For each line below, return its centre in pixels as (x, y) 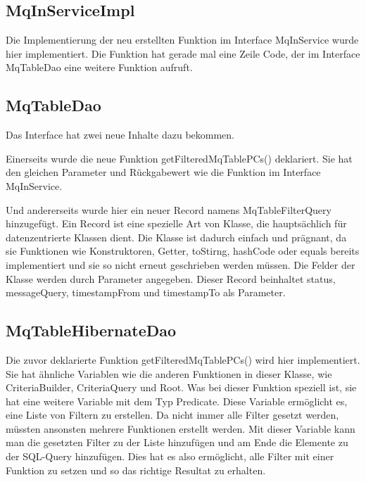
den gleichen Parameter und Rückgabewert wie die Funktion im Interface (163, 172)
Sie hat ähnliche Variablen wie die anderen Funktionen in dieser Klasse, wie (169, 373)
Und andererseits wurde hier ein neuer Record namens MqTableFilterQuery (169, 209)
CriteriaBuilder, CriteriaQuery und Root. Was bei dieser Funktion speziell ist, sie (181, 387)
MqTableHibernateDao (91, 330)
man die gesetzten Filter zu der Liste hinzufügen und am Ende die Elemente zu (177, 442)
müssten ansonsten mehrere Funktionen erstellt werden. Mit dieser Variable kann (181, 428)
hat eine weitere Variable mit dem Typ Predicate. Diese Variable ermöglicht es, (177, 401)
